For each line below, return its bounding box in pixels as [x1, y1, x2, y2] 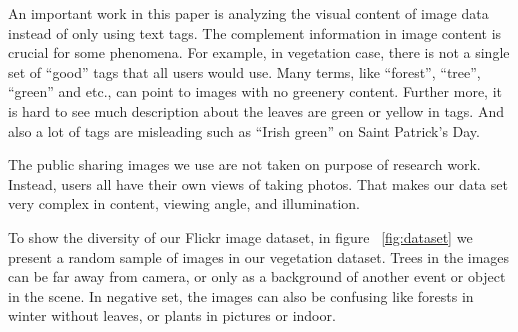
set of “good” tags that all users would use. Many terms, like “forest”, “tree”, [8, 61, 481, 82]
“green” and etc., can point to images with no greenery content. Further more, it [8, 81, 502, 102]
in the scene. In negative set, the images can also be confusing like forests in [8, 285, 474, 306]
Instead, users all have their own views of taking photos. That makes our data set [8, 173, 508, 194]
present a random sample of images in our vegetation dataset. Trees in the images [8, 246, 510, 267]
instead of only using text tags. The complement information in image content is [8, 22, 502, 43]
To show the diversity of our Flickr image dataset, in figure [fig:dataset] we [8, 226, 473, 247]
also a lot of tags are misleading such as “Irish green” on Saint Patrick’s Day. [8, 120, 480, 141]
